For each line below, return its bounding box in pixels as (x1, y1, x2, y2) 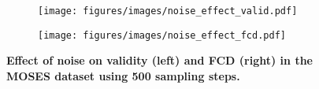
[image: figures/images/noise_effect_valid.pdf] (38, 6, 298, 17)
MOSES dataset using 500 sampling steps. (6, 67, 240, 83)
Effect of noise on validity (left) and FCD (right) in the (6, 52, 313, 69)
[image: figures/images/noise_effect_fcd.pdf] (38, 29, 286, 41)
